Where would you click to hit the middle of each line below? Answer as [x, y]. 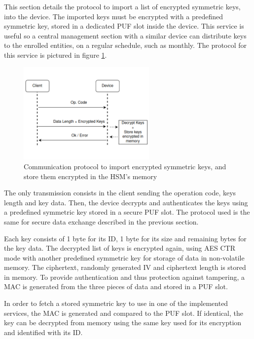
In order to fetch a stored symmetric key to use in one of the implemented [116, 303]
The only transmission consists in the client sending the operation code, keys [120, 193]
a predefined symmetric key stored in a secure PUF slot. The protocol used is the [127, 212]
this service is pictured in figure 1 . [55, 55]
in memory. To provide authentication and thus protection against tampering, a [125, 277]
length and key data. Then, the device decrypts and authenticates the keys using [126, 202]
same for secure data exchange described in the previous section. [101, 221]
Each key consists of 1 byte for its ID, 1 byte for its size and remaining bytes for [125, 238]
